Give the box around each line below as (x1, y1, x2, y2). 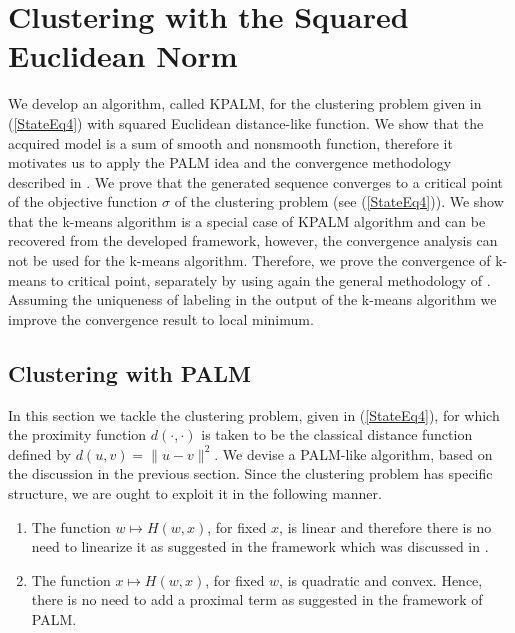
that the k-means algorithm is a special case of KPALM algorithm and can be (8, 210, 486, 231)
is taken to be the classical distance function (201, 424, 473, 445)
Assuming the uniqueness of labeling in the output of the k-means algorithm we (8, 289, 497, 310)
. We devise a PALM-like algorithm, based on (214, 443, 493, 464)
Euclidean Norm (8, 35, 238, 76)
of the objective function (8, 191, 158, 212)
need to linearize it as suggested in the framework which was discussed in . (31, 536, 489, 557)
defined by (8, 443, 72, 464)
